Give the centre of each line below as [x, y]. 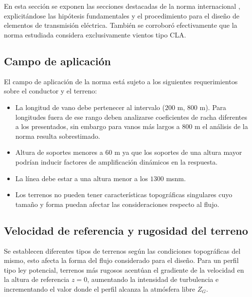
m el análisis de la [221, 126]
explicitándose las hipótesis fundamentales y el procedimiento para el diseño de [122, 15]
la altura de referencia [37, 279]
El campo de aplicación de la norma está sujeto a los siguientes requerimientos [121, 81]
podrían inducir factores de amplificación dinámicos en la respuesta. [117, 161]
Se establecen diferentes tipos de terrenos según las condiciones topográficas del [122, 251]
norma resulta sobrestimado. [58, 136]
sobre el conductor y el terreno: [51, 91]
